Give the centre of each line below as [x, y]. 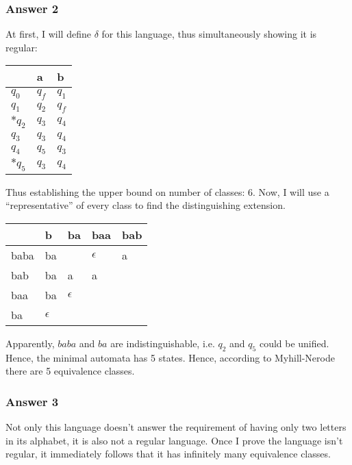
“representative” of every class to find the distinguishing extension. [146, 205]
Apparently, [30, 343]
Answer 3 [32, 401]
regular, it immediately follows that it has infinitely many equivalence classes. [168, 454]
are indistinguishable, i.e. [163, 343]
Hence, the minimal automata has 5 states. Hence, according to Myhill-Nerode [170, 357]
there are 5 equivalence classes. [70, 371]
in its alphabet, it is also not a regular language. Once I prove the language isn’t [174, 440]
